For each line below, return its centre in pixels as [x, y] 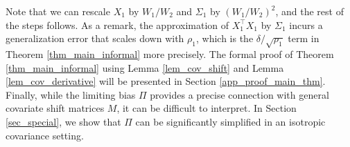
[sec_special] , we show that [63, 121]
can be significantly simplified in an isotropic [230, 121]
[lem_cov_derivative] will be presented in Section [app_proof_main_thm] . [166, 81]
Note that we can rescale [58, 11]
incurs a [306, 24]
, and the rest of [309, 11]
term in [304, 38]
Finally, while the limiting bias [71, 94]
